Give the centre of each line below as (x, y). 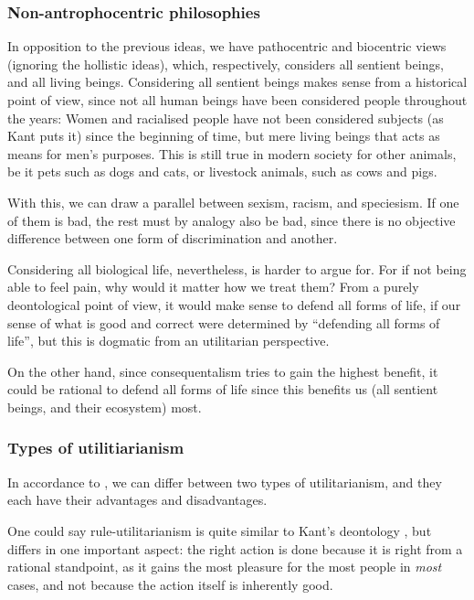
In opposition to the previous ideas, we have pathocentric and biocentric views (227, 46)
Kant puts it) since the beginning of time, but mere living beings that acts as (224, 136)
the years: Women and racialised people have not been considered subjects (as (226, 118)
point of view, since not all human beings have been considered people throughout (237, 100)
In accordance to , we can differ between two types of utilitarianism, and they (225, 482)
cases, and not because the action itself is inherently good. (170, 584)
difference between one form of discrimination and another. (173, 238)
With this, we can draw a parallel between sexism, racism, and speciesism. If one (233, 202)
